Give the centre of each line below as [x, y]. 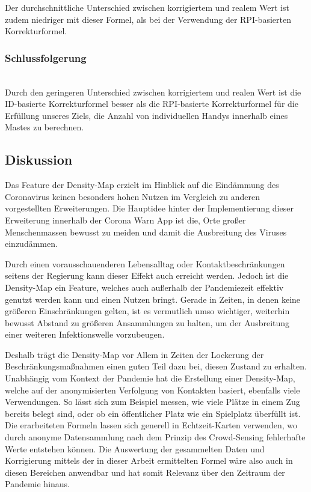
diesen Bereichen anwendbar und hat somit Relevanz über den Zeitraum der [145, 472]
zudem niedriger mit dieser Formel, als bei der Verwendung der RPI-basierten [148, 19]
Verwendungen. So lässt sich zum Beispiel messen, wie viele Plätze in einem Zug [152, 402]
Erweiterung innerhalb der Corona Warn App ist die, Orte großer [125, 220]
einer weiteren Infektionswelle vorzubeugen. [85, 334]
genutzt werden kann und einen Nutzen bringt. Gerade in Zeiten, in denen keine [153, 299]
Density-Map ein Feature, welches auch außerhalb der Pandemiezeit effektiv [144, 287]
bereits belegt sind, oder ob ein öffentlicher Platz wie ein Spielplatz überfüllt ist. [153, 413]
